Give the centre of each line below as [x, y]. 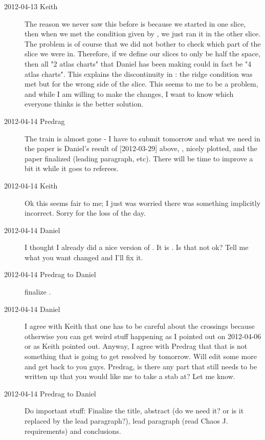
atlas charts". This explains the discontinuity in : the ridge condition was [139, 74]
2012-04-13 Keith [31, 6]
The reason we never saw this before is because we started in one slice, [135, 23]
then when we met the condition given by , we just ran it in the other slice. [143, 34]
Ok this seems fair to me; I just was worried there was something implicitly [143, 203]
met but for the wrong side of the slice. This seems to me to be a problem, [141, 84]
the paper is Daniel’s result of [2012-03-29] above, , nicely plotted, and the [141, 148]
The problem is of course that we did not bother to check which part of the [143, 43]
